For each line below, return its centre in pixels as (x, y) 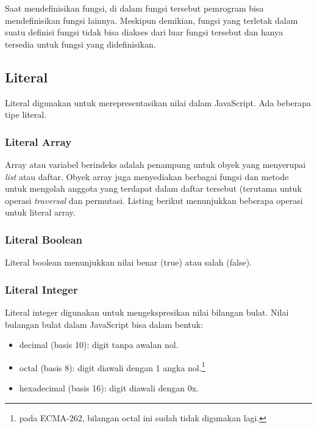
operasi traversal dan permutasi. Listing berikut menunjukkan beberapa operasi (154, 200)
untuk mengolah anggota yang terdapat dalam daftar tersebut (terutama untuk (153, 188)
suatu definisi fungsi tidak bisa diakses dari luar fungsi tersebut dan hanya (144, 32)
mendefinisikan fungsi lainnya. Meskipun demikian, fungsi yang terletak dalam (151, 20)
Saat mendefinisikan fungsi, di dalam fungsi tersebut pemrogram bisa (134, 8)
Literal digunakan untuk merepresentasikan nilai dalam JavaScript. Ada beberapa (158, 102)
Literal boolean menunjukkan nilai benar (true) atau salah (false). (128, 262)
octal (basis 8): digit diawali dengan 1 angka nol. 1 (112, 366)
